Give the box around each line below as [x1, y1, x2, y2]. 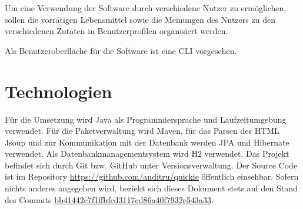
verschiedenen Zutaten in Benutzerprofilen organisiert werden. [5, 25, 228, 37]
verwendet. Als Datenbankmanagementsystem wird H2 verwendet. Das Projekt [5, 147, 289, 160]
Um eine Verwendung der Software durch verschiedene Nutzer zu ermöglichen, [5, 2, 287, 14]
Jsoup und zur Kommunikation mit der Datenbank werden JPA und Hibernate [5, 136, 289, 148]
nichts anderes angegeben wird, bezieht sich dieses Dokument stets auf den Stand [5, 182, 298, 194]
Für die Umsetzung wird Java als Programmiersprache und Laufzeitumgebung [5, 113, 287, 125]
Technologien [5, 79, 112, 103]
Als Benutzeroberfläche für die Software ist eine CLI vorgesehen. [5, 44, 237, 56]
